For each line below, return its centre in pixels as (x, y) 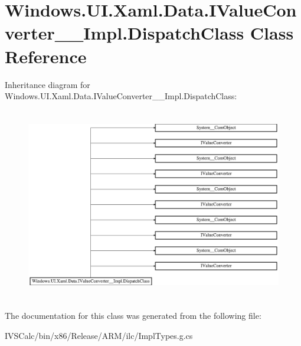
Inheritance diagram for (48, 84)
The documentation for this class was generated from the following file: (133, 316)
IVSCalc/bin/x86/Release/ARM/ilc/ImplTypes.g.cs (99, 335)
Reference (46, 56)
